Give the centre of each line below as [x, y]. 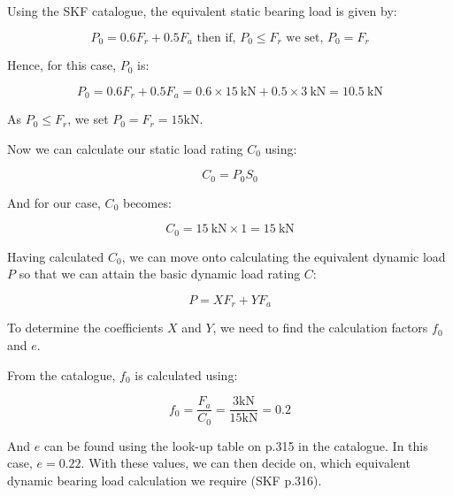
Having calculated [56, 256]
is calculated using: [186, 374]
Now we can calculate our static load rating [125, 148]
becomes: [147, 202]
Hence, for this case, [62, 65]
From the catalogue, [61, 374]
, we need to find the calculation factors [320, 328]
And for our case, [54, 202]
